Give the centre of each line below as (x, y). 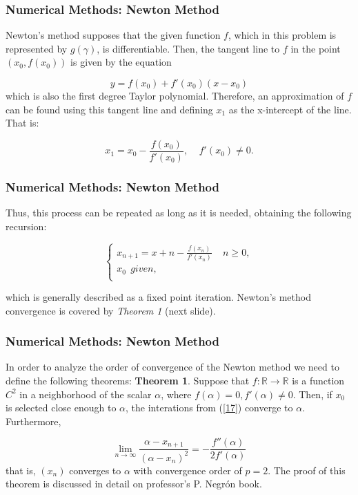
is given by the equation (121, 62)
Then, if (316, 394)
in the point (316, 48)
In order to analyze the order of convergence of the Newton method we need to (172, 367)
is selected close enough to (61, 408)
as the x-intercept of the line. (290, 109)
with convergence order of (188, 470)
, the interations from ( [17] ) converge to (209, 408)
